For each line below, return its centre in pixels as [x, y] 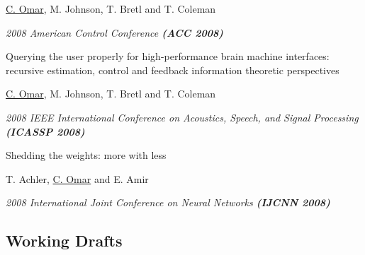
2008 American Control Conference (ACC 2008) [114, 32]
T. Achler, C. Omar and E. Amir [77, 178]
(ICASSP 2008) [45, 131]
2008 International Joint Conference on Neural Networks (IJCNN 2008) [168, 202]
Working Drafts [64, 241]
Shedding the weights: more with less [86, 155]
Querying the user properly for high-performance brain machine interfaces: [168, 56]
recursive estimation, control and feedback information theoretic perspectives [173, 70]
